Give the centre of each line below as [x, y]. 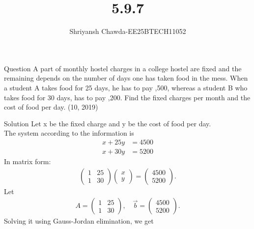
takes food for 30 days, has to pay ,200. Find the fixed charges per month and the [127, 97]
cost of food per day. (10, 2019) [51, 107]
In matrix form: [28, 161]
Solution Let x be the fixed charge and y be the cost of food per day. [108, 123]
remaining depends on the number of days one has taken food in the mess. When [126, 78]
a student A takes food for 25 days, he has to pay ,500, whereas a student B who [126, 87]
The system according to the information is [69, 133]
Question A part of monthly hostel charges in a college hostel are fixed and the [123, 68]
